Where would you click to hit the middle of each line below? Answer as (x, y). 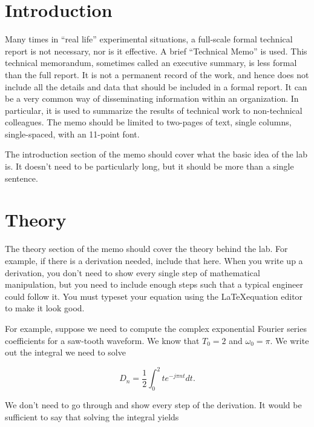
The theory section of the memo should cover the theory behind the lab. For (146, 249)
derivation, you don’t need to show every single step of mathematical (132, 272)
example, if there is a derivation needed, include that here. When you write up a (154, 260)
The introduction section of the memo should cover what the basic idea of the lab (156, 154)
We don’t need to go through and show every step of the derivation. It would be (153, 405)
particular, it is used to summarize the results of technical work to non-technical (154, 110)
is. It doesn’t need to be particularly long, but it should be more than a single (149, 166)
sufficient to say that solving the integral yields (92, 416)
